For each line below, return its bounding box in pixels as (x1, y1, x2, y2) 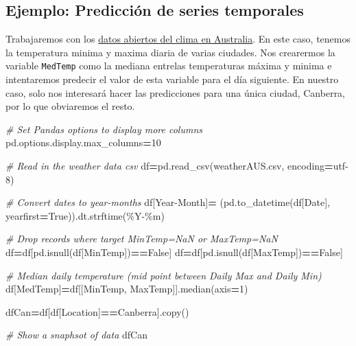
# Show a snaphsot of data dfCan (5, 327, 147, 342)
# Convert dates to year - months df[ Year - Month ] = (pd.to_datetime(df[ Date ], (5, 195, 330, 209)
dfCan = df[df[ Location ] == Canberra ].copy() (5, 304, 189, 319)
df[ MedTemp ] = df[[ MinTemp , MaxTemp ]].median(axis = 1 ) (5, 281, 248, 296)
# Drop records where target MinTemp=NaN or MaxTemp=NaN (5, 231, 278, 246)
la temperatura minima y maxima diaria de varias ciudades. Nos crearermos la (5, 45, 335, 59)
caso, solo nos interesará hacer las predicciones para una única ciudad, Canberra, (5, 85, 346, 100)
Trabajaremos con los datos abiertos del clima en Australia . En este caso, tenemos (5, 32, 351, 46)
